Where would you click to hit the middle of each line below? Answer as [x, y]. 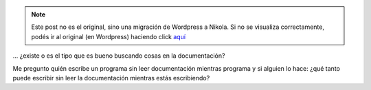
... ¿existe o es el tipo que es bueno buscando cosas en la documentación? [119, 56]
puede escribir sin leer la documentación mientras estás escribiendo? [111, 78]
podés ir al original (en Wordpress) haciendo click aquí [108, 36]
